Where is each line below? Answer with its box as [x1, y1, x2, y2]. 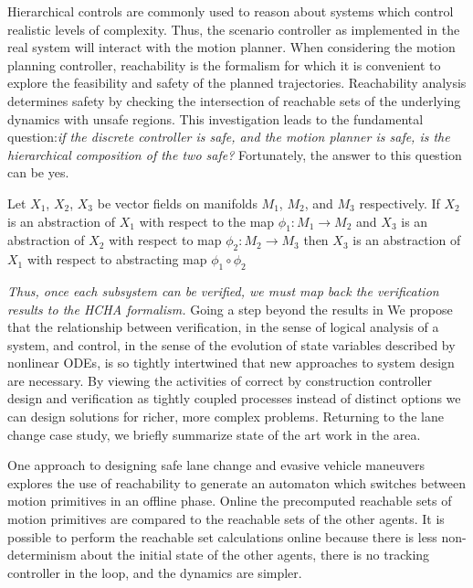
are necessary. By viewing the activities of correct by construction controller [7, 370, 433, 390]
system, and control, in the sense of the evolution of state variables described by [7, 335, 456, 354]
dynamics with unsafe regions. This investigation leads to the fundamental [7, 109, 424, 128]
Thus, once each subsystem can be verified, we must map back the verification [7, 281, 439, 300]
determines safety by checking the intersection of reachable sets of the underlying [7, 91, 461, 110]
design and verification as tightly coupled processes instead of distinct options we [7, 389, 461, 408]
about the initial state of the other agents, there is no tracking [80, 545, 430, 564]
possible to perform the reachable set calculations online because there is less [7, 527, 437, 546]
